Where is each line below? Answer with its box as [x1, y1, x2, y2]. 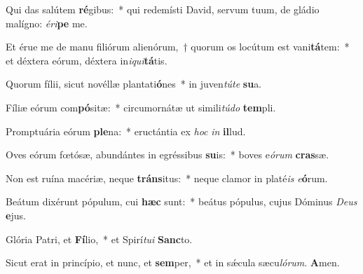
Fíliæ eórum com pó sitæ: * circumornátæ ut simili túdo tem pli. [6, 100, 276, 114]
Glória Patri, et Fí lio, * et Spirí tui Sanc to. [6, 231, 193, 246]
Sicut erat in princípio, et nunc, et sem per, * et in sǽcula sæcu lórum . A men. [6, 255, 340, 270]
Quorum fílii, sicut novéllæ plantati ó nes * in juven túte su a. [6, 76, 262, 91]
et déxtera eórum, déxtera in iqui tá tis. [6, 53, 167, 67]
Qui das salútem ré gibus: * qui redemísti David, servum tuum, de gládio [6, 2, 320, 16]
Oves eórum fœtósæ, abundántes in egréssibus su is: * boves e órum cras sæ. [6, 147, 329, 162]
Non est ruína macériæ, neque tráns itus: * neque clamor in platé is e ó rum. [6, 170, 328, 185]
